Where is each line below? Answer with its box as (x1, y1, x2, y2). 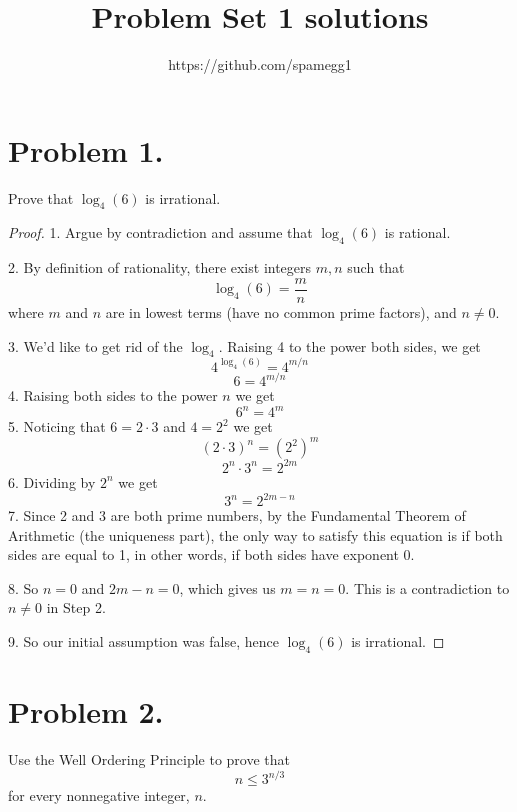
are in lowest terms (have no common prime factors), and (105, 301, 457, 322)
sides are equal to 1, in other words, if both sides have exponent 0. (8, 544, 415, 565)
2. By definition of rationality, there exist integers (8, 257, 312, 278)
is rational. (384, 222, 451, 243)
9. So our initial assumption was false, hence (8, 631, 280, 652)
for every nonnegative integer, (8, 785, 190, 806)
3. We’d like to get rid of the (8, 335, 183, 356)
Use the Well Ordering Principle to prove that (8, 748, 291, 769)
